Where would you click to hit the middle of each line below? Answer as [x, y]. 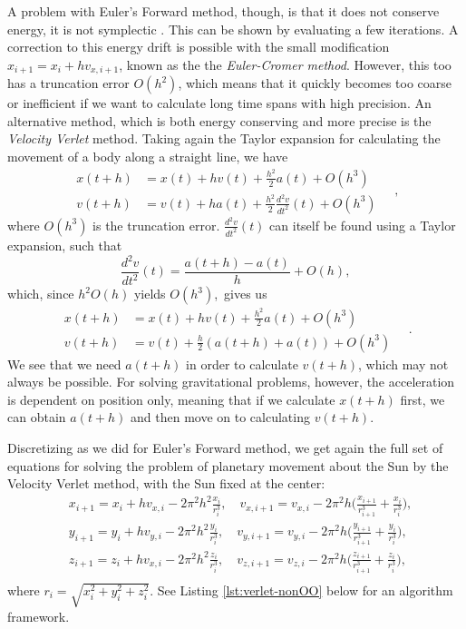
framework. [39, 616]
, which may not [403, 364]
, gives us [241, 294]
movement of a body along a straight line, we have [148, 157]
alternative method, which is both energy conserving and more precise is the [219, 120]
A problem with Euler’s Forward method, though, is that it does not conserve [223, 11]
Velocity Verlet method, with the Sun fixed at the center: [166, 483]
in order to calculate [242, 364]
